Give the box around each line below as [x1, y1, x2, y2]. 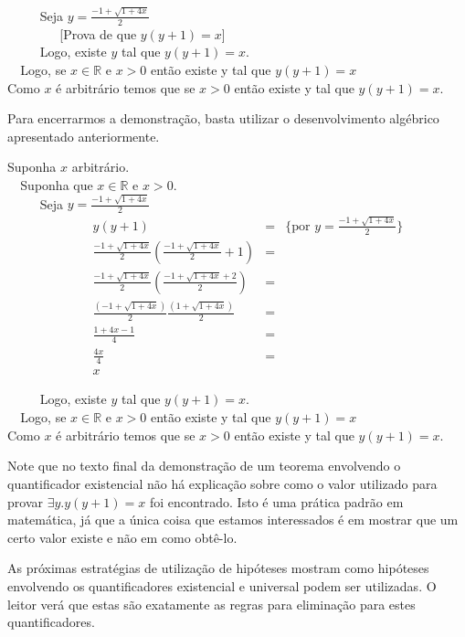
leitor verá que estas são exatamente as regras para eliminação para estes [7, 594, 416, 613]
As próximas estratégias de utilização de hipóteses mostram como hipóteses [7, 558, 429, 578]
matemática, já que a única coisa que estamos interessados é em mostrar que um [7, 510, 459, 529]
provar [7, 492, 43, 511]
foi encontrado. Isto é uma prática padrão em [149, 492, 404, 511]
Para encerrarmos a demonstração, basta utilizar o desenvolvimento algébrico [7, 109, 439, 128]
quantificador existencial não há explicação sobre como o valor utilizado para [7, 473, 438, 493]
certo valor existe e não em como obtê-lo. [7, 527, 238, 547]
